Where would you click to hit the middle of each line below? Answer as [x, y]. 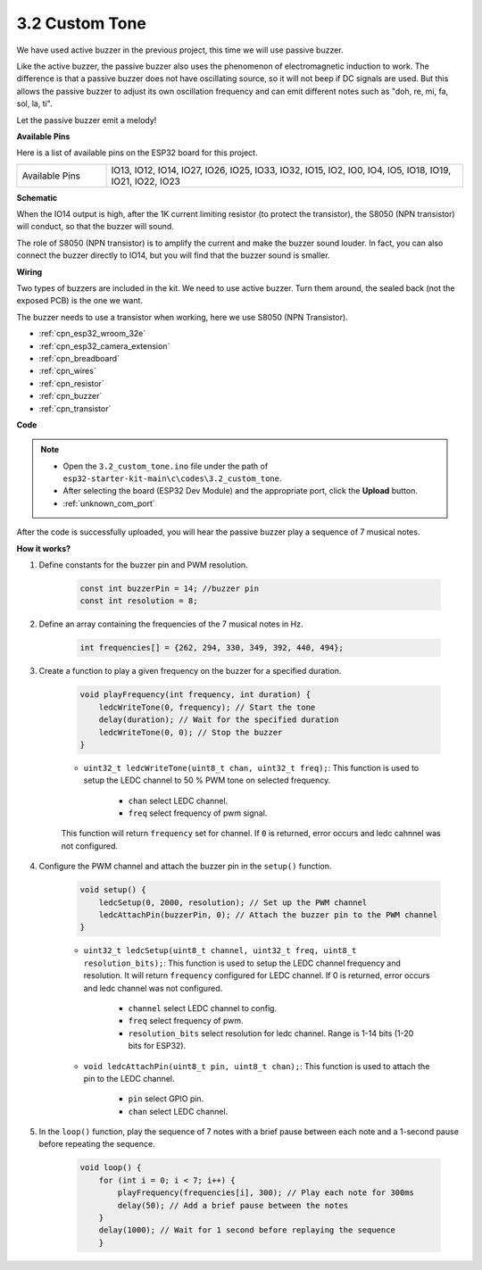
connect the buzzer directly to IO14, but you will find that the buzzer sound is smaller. [173, 255]
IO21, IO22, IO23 [145, 181]
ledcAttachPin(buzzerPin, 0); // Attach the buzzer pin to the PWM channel [268, 915]
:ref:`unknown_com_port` [109, 503]
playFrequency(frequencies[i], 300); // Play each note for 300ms [266, 1193]
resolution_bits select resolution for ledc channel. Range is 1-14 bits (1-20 [271, 1033]
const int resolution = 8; [139, 601]
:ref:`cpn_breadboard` [79, 358]
